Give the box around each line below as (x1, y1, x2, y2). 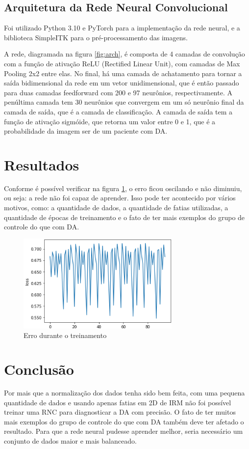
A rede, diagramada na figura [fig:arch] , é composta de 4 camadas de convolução (4, 49, 245, 59)
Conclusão (4, 359, 74, 379)
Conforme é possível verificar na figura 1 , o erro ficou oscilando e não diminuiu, (4, 183, 242, 193)
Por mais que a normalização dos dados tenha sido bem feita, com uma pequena (4, 387, 245, 397)
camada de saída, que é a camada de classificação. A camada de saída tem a (4, 106, 233, 116)
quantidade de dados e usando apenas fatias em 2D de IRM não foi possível (4, 397, 231, 407)
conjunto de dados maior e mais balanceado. (4, 435, 137, 446)
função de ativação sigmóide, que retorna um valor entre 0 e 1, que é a (4, 116, 216, 126)
